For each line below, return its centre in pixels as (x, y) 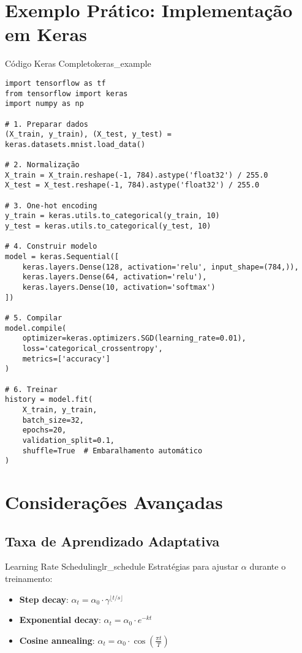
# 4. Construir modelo (51, 247)
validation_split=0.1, (68, 440)
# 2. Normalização (42, 165)
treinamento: (29, 579)
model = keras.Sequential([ (62, 257)
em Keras (46, 34)
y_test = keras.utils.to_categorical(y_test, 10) (108, 226)
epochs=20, (44, 430)
